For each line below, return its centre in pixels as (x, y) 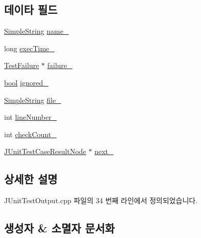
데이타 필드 (31, 9)
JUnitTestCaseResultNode (45, 151)
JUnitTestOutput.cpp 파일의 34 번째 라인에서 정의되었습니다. (101, 200)
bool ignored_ (26, 82)
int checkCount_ (30, 134)
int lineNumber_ (31, 117)
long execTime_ (29, 48)
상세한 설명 (31, 179)
